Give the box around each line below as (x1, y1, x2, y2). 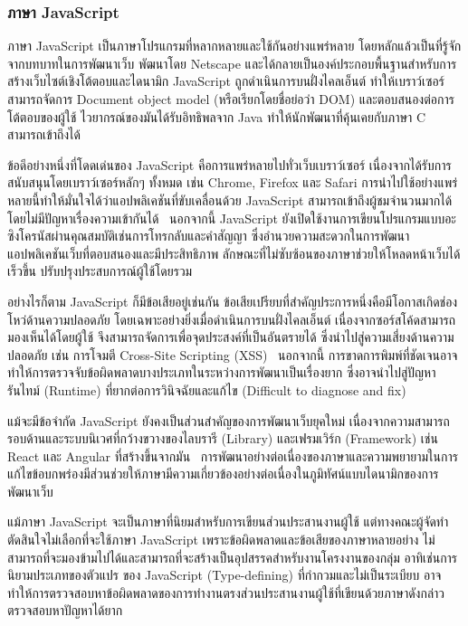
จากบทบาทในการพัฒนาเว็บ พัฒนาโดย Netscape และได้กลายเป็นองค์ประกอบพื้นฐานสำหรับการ (7, 53, 457, 72)
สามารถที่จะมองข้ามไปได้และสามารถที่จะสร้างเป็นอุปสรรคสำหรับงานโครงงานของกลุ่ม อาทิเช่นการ (7, 547, 458, 566)
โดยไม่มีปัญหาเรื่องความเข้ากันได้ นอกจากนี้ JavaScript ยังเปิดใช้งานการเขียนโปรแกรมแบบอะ (7, 208, 457, 227)
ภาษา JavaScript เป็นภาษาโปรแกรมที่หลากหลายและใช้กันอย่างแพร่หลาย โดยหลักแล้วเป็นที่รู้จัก (7, 36, 462, 55)
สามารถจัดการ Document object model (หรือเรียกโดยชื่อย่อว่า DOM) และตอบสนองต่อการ (7, 90, 454, 108)
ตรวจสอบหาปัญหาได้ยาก (7, 601, 123, 620)
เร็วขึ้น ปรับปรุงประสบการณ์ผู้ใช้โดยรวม (7, 261, 193, 280)
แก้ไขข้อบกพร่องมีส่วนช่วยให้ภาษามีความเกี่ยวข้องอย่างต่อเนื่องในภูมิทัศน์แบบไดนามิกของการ (7, 464, 439, 483)
